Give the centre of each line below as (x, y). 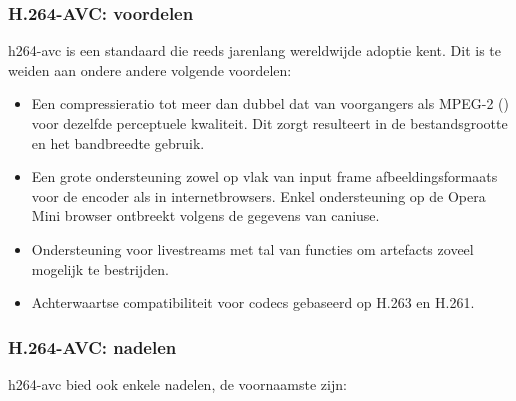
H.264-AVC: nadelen (92, 346)
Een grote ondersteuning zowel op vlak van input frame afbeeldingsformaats (264, 176)
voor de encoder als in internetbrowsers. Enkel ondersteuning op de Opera (258, 195)
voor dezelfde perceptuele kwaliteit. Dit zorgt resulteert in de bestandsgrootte (269, 123)
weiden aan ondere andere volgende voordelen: (150, 69)
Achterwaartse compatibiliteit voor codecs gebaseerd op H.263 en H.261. (253, 302)
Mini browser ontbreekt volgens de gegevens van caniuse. (205, 215)
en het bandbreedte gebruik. (118, 142)
